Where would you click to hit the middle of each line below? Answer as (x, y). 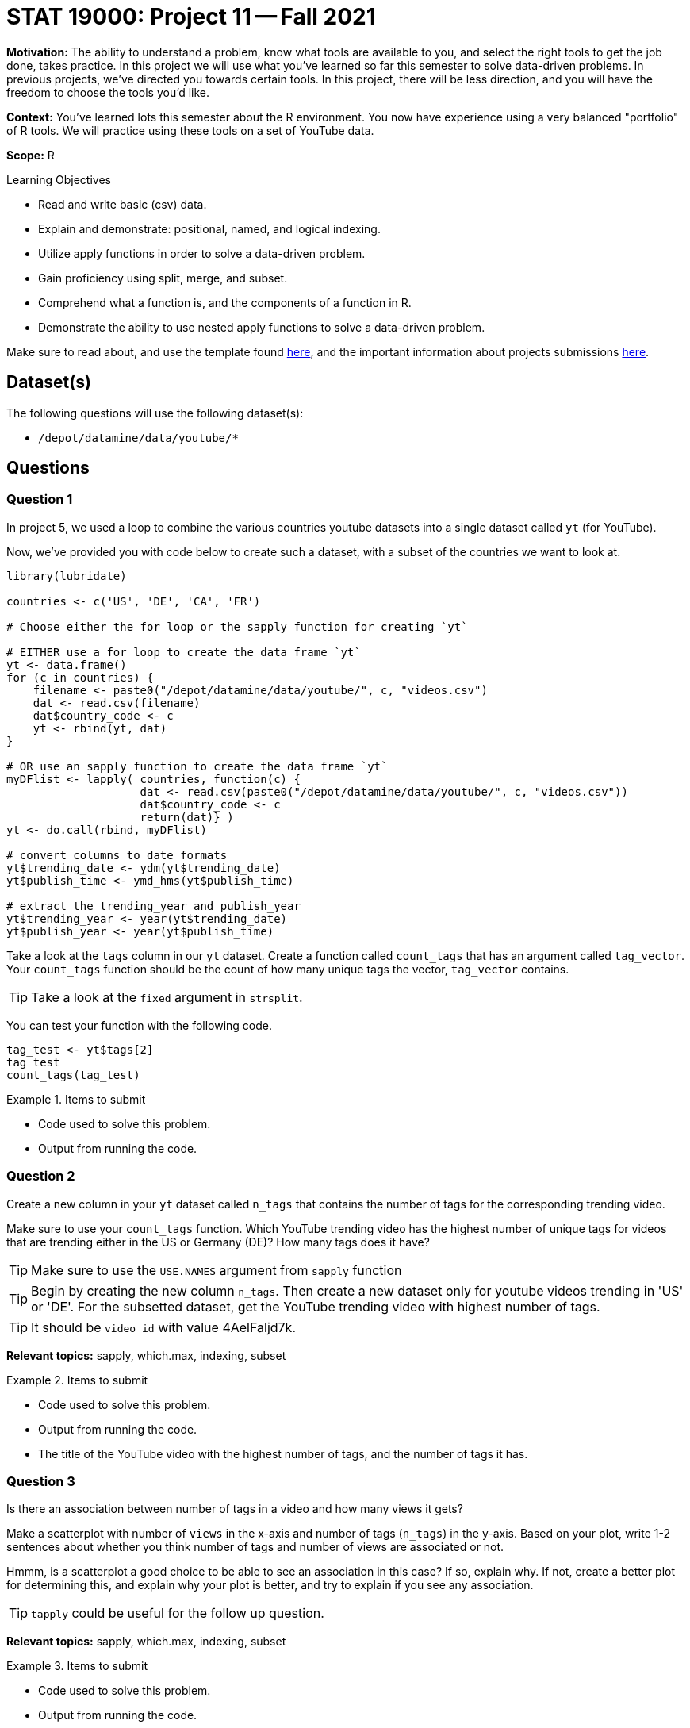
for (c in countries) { (80, 677)
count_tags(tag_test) (73, 1075)
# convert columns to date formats (117, 855)
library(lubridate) (67, 576)
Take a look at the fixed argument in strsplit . (167, 997)
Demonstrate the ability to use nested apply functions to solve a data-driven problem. (262, 327)
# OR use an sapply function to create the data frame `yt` (197, 766)
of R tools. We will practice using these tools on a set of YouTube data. (190, 130)
